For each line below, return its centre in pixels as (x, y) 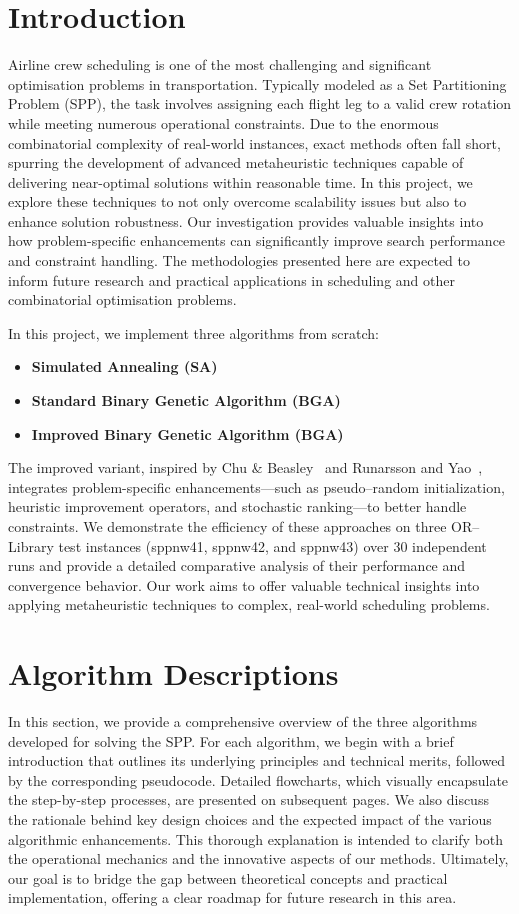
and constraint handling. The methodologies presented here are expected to (239, 260)
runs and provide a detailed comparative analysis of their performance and (237, 565)
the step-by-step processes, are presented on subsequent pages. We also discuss (248, 799)
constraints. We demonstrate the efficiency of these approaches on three (227, 526)
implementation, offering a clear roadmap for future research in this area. (232, 897)
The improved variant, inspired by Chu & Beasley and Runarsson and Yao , (245, 467)
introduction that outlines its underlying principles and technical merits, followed (257, 760)
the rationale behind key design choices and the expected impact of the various (250, 819)
